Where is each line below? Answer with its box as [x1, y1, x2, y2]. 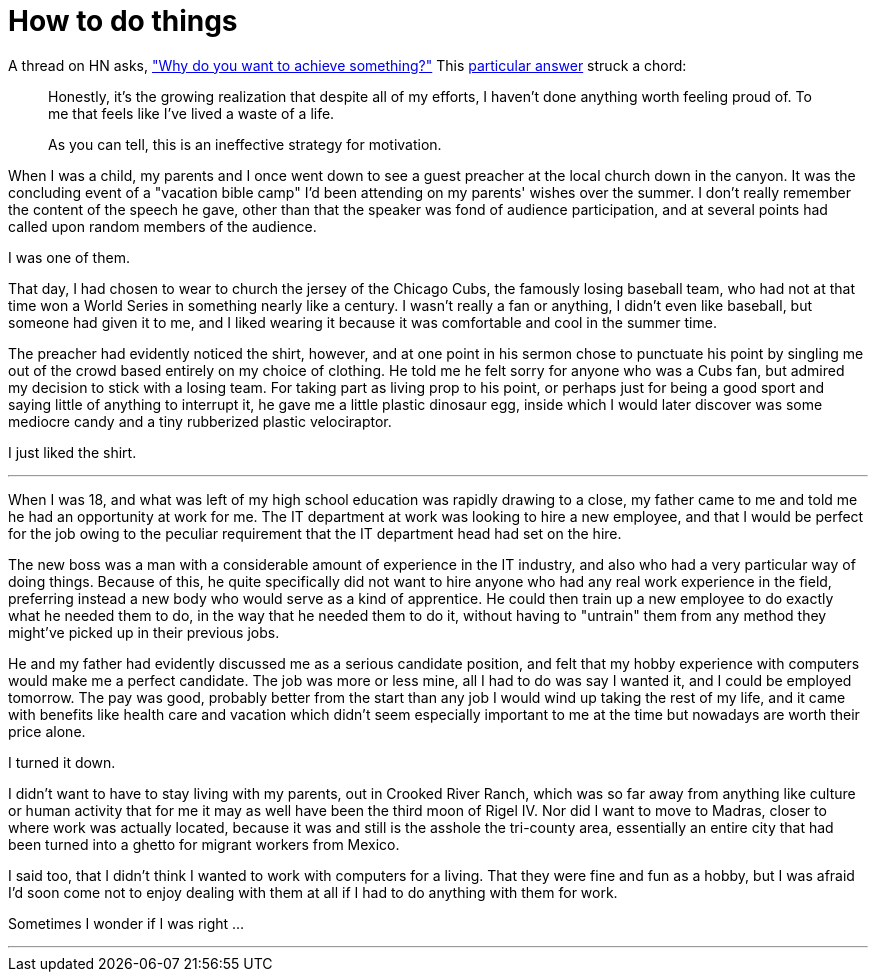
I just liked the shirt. [8, 443, 137, 461]
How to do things [8, 4, 238, 38]
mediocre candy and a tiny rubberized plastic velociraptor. [8, 412, 392, 430]
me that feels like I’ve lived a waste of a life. [48, 104, 335, 122]
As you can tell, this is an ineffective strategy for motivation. [48, 135, 442, 153]
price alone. [8, 722, 86, 740]
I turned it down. [8, 753, 116, 771]
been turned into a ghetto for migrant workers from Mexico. [8, 835, 400, 853]
